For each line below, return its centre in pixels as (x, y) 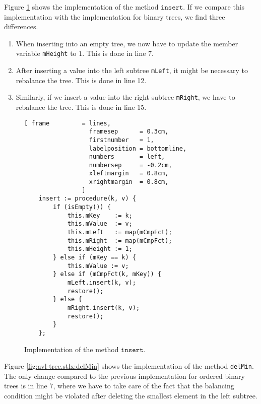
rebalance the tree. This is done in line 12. (81, 80)
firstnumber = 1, (121, 140)
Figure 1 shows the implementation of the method (81, 7)
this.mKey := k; (100, 215)
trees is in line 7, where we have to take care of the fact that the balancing (119, 386)
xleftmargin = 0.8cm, (129, 174)
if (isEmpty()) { (82, 207)
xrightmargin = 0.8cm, (129, 182)
